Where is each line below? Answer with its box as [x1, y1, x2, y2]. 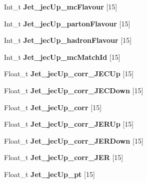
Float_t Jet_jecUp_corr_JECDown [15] [4, 85, 143, 95]
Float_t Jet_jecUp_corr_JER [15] [4, 152, 123, 163]
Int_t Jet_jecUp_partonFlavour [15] [4, 18, 130, 28]
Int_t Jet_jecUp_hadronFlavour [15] [4, 35, 132, 45]
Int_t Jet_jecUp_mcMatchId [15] [4, 51, 120, 62]
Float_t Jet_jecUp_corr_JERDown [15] [4, 135, 143, 146]
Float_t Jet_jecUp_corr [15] [4, 102, 102, 112]
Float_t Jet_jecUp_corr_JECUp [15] [4, 68, 134, 79]
